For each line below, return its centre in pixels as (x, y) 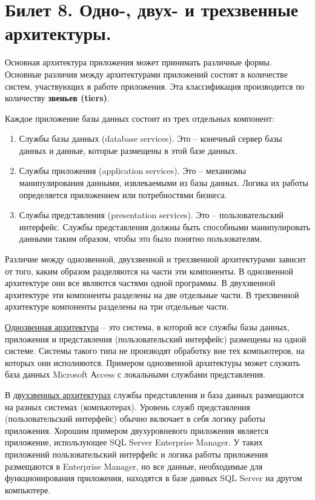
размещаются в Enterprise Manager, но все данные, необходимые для (134, 466)
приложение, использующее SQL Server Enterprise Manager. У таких (134, 442)
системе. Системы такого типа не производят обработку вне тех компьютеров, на (155, 351)
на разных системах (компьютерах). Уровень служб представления (128, 406)
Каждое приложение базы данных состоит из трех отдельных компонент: (140, 118)
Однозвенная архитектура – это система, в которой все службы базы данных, (147, 327)
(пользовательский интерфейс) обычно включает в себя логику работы (135, 418)
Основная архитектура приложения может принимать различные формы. (138, 62)
